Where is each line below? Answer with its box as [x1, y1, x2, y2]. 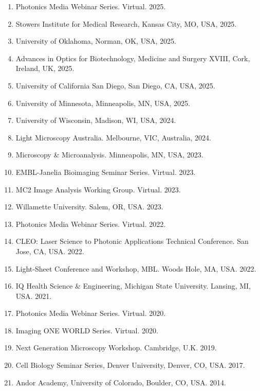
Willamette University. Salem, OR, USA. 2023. [15, 201, 163, 212]
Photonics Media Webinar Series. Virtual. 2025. [15, 1, 166, 11]
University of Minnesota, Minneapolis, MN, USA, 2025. [15, 97, 190, 108]
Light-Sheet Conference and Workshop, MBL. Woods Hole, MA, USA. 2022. [15, 263, 256, 274]
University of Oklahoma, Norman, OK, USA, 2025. [15, 35, 176, 46]
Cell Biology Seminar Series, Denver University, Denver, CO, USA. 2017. [15, 360, 245, 370]
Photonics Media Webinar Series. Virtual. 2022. [15, 218, 166, 229]
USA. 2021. [15, 290, 52, 301]
